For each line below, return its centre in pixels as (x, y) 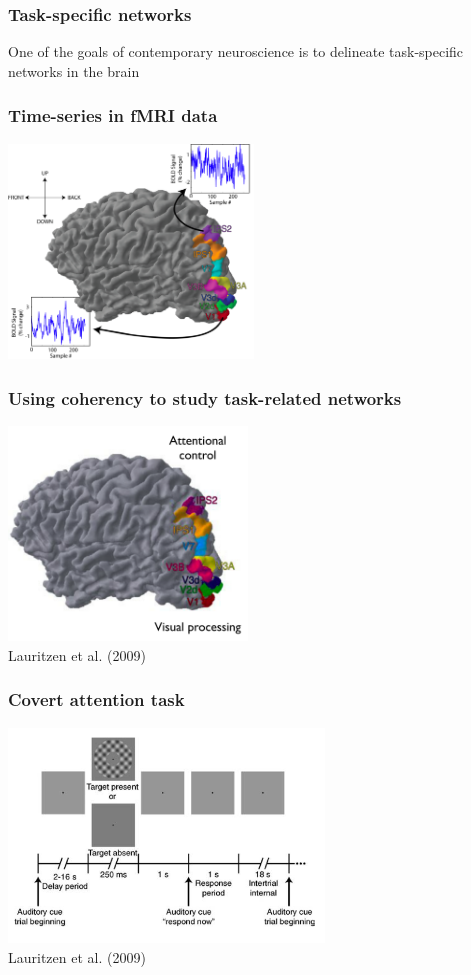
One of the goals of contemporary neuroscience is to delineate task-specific (236, 51)
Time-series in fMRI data (113, 115)
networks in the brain (74, 70)
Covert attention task (96, 699)
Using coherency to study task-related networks (205, 397)
